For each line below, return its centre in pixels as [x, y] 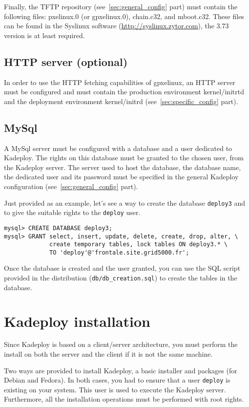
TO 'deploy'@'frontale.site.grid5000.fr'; [119, 252]
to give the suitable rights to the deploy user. [72, 212]
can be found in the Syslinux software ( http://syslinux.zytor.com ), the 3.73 [116, 26]
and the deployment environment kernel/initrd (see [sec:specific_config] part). [121, 101]
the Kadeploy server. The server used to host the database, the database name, [123, 167]
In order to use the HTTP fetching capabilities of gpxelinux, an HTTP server [120, 82]
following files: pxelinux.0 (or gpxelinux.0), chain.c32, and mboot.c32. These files [124, 16]
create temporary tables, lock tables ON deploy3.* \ [139, 245]
